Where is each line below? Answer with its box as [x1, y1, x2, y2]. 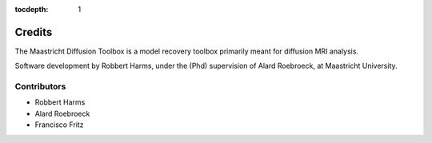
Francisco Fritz [34, 120, 84, 129]
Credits [14, 25, 53, 39]
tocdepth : [14, 5, 49, 14]
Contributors [14, 81, 66, 92]
